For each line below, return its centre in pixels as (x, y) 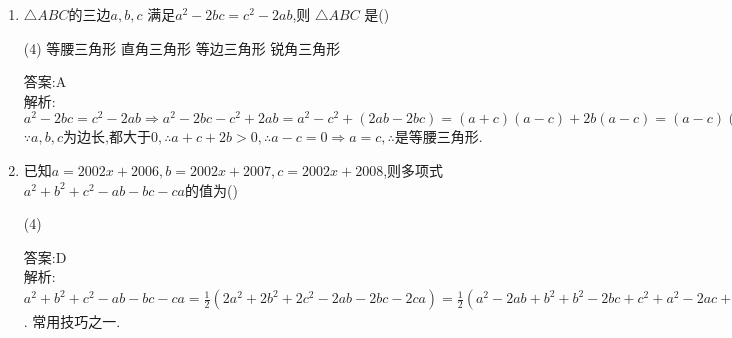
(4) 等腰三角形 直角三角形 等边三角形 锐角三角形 (182, 47)
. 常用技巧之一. (72, 321)
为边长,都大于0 (110, 138)
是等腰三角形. (438, 136)
